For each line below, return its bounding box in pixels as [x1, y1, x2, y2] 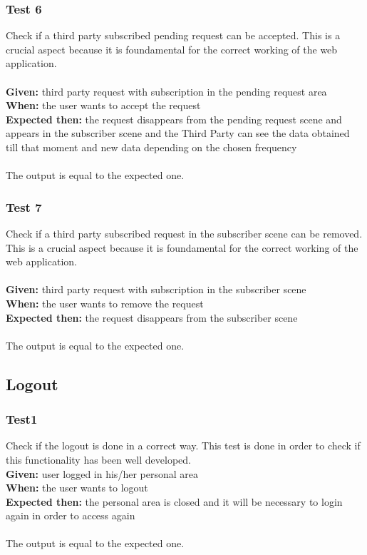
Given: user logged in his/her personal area [6, 466, 198, 481]
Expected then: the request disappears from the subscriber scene [6, 310, 298, 325]
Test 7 [6, 198, 42, 215]
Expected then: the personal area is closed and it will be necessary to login [6, 494, 343, 509]
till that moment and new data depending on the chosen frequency [6, 139, 297, 154]
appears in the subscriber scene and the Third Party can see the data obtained [6, 126, 350, 141]
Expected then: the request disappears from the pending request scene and [6, 111, 342, 126]
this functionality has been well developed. [6, 452, 191, 467]
